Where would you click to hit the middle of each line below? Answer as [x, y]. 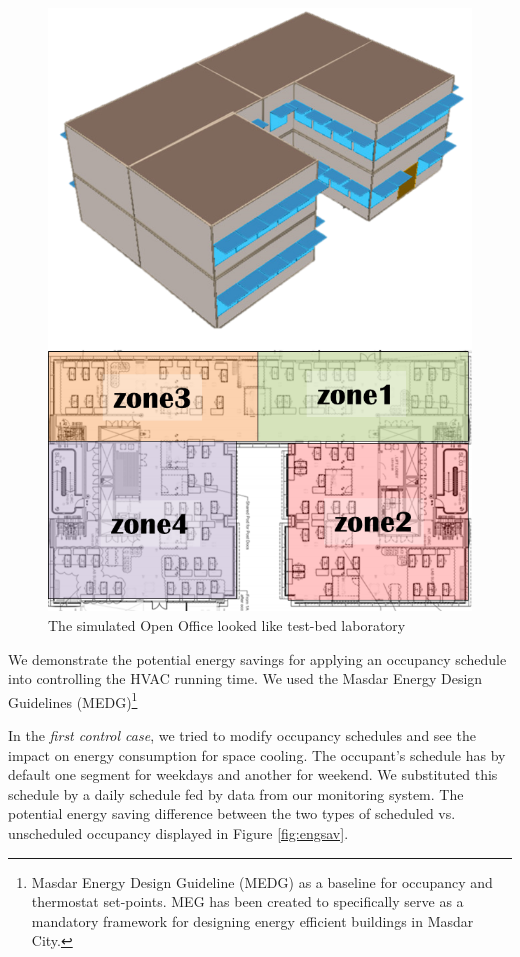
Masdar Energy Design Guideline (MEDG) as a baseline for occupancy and [262, 881]
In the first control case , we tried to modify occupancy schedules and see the [242, 735]
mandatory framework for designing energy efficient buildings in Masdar [252, 920]
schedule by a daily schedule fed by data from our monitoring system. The [236, 793]
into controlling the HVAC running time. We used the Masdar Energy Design [245, 678]
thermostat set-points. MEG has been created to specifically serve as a [247, 901]
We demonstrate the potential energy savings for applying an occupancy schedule [257, 658]
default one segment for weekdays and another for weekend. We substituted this [253, 774]
